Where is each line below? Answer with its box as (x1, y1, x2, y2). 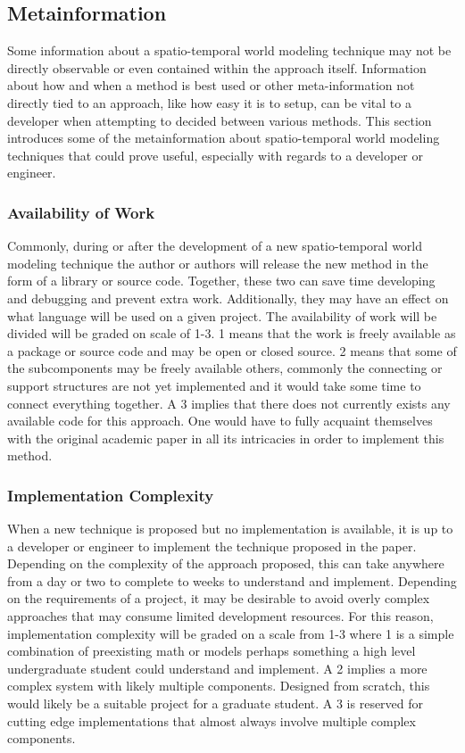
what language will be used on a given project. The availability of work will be (7, 306, 437, 325)
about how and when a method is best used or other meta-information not (7, 76, 415, 95)
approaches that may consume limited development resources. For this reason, (7, 607, 434, 625)
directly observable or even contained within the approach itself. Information (7, 58, 427, 77)
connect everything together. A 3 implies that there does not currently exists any (7, 393, 451, 412)
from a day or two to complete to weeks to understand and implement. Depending (7, 571, 457, 590)
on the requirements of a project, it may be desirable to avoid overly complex (7, 589, 430, 608)
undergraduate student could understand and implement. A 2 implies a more (7, 658, 428, 677)
